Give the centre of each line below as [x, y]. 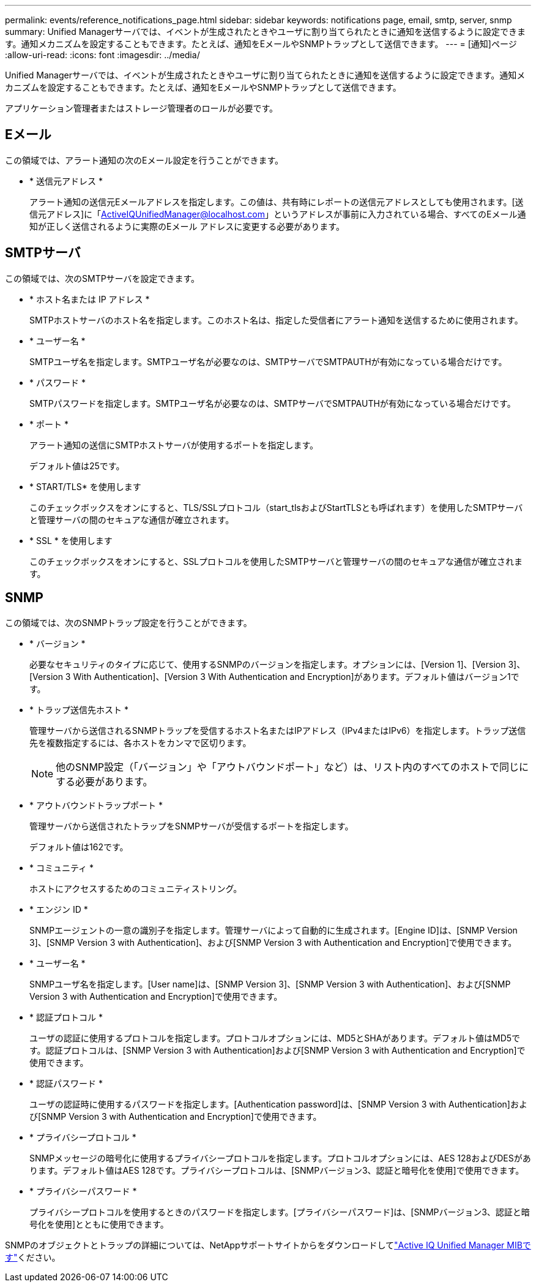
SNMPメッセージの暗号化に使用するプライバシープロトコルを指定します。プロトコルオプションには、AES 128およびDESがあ [280, 1158]
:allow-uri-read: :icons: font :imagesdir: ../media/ [102, 55]
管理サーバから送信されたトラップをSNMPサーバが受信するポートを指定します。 [192, 826]
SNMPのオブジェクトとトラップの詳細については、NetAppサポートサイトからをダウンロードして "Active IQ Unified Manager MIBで [268, 1245]
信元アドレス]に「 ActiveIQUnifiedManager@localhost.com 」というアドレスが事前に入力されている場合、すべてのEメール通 [278, 214]
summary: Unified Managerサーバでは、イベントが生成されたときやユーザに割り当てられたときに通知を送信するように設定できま [265, 32]
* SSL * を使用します [71, 540]
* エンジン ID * [59, 909]
